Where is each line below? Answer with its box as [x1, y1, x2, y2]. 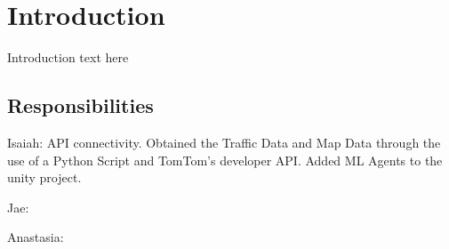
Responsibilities [7, 92, 154, 119]
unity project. [7, 168, 82, 187]
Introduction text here [7, 48, 129, 67]
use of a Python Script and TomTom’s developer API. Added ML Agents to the [7, 150, 443, 169]
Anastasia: [7, 228, 64, 246]
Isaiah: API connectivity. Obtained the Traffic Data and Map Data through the [7, 133, 441, 151]
